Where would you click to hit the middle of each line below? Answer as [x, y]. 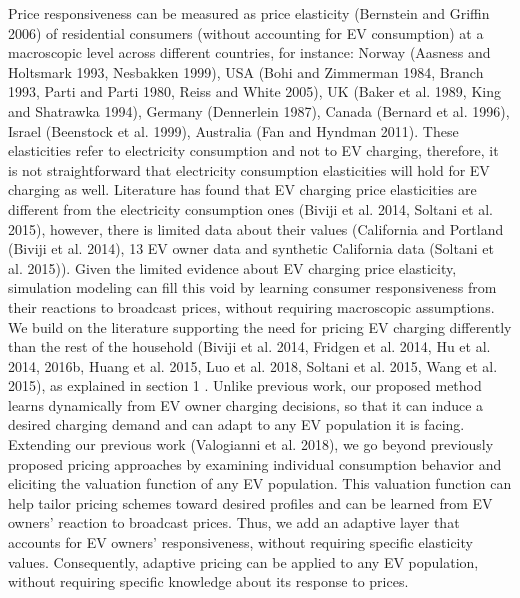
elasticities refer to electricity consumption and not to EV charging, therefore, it [253, 150]
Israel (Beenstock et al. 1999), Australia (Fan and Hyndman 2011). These [233, 130]
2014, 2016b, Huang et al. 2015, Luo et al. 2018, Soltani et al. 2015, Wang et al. [253, 365]
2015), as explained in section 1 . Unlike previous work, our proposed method [245, 385]
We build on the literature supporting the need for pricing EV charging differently [260, 326]
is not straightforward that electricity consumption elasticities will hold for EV [249, 169]
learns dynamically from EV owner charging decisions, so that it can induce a [246, 404]
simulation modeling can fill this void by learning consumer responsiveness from [252, 287]
